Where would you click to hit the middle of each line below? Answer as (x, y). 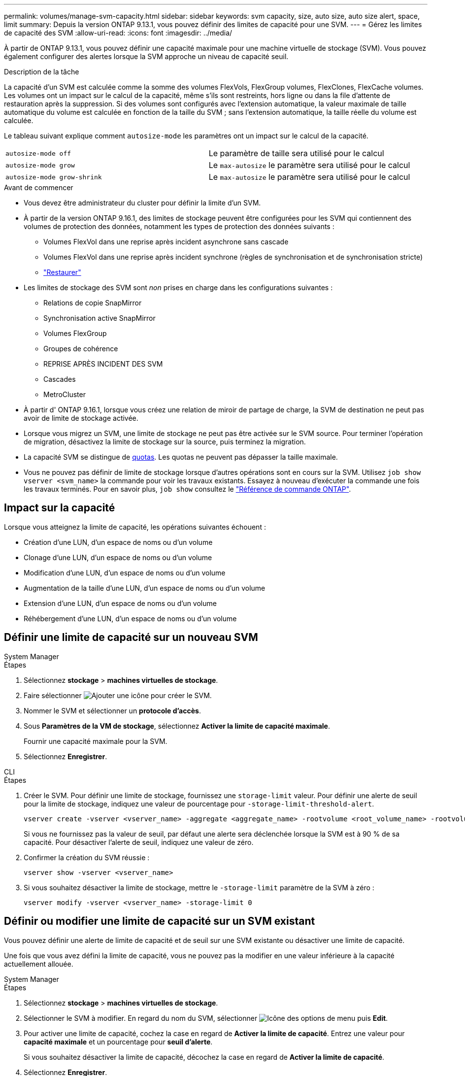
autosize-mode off (38, 153)
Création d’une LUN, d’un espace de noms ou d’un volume (118, 542)
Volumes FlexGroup (75, 333)
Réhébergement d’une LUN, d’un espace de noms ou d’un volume (130, 618)
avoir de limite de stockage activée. (81, 418)
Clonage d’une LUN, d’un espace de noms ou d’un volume (118, 557)
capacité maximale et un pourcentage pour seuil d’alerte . (118, 1042)
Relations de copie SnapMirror (93, 303)
